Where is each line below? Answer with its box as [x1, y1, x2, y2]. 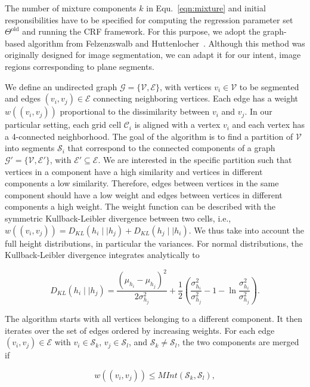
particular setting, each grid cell [5, 118, 122, 131]
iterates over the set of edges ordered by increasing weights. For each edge [5, 324, 275, 336]
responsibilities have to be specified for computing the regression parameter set [5, 13, 293, 26]
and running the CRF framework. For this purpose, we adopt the [22, 25, 261, 38]
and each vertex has [232, 118, 305, 131]
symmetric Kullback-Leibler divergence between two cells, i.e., [5, 211, 231, 224]
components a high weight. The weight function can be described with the [5, 200, 276, 213]
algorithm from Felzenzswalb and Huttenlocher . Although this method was [27, 36, 305, 49]
